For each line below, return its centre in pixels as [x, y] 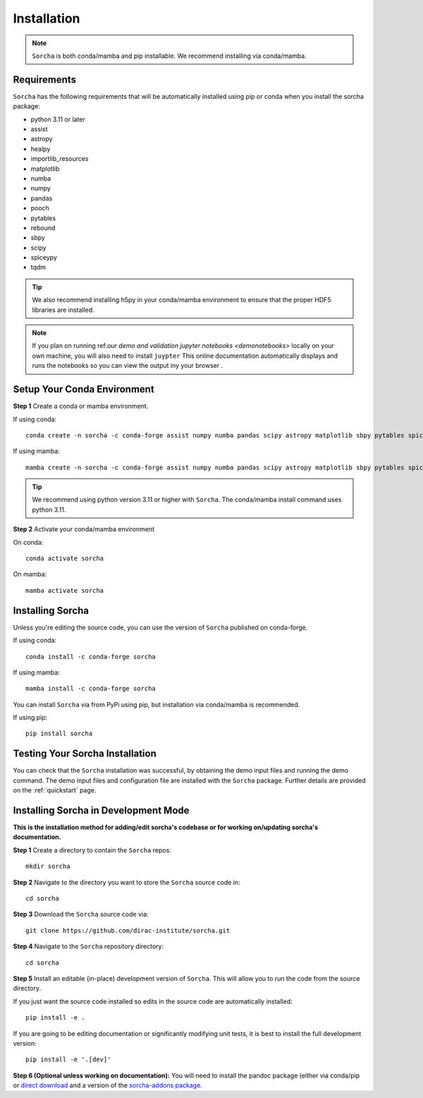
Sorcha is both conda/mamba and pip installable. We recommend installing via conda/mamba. [169, 56]
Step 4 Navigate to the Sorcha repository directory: [88, 946]
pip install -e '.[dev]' [68, 1060]
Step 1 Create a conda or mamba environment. [81, 406]
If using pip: [30, 718]
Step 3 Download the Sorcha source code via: [81, 915]
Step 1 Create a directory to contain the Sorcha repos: [92, 850]
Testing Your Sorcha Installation [85, 754]
